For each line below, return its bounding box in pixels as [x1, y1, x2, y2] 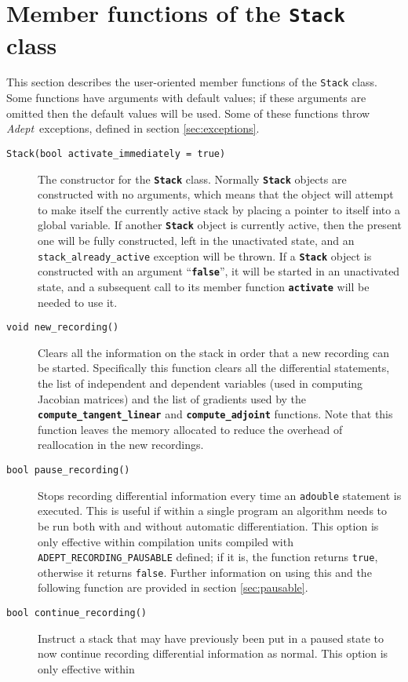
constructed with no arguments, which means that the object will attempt [38, 186, 394, 202]
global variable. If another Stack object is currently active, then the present [38, 217, 402, 233]
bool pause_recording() [6, 465, 130, 476]
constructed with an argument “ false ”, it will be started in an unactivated [38, 263, 400, 279]
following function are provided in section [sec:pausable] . [38, 579, 308, 596]
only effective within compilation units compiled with [38, 533, 293, 549]
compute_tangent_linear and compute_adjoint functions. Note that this [38, 406, 393, 422]
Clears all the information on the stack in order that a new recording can [38, 344, 389, 360]
